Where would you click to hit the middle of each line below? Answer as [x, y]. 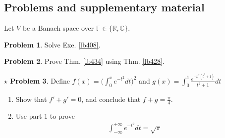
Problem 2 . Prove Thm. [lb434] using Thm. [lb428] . [84, 61]
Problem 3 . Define [40, 80]
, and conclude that [111, 99]
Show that [31, 99]
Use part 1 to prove [45, 116]
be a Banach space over [58, 28]
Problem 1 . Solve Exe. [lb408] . [52, 44]
